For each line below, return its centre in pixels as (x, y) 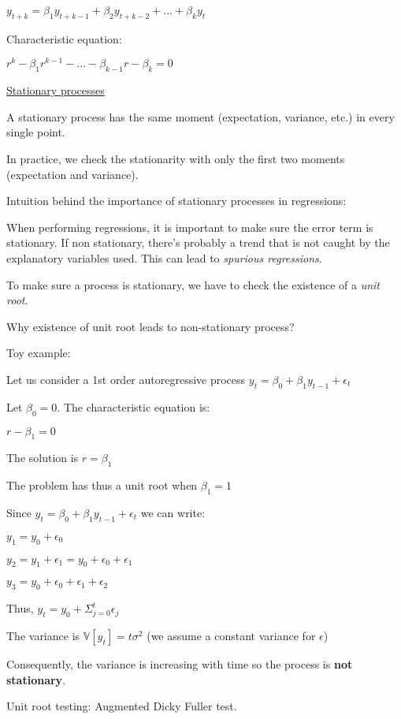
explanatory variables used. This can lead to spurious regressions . (164, 258)
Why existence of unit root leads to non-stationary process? (150, 326)
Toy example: (39, 353)
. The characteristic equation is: (134, 406)
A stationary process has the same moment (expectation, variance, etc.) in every (200, 116)
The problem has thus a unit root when (102, 485)
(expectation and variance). (72, 174)
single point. (36, 132)
